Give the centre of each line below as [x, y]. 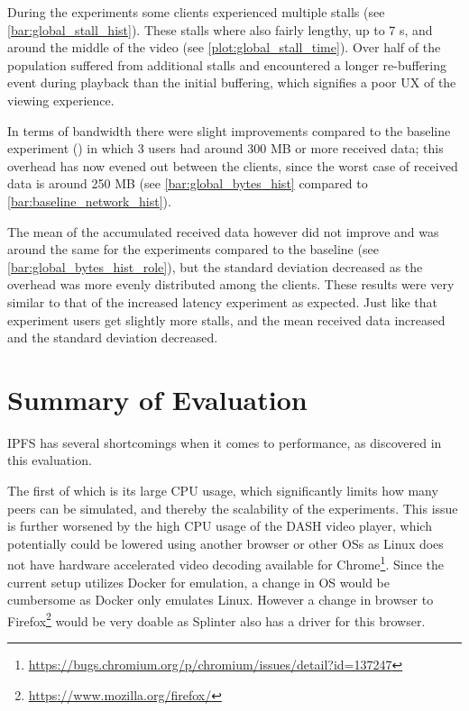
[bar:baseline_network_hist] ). [89, 201]
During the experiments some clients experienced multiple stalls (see [196, 12]
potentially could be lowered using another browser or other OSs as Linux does [225, 543]
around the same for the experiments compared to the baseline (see [193, 249]
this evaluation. [50, 460]
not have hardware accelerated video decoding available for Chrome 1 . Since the [225, 563]
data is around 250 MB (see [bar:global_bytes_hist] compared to [188, 183]
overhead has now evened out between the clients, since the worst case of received [233, 165]
